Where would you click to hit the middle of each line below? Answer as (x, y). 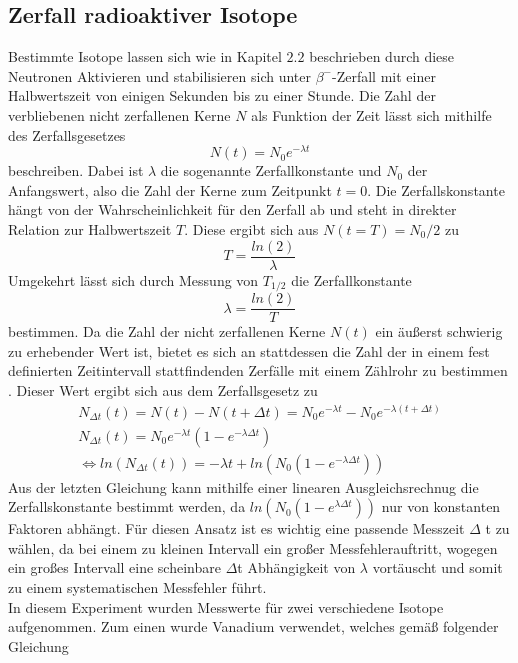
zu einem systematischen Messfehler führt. (137, 587)
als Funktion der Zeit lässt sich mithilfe (371, 114)
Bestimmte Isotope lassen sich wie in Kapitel (145, 56)
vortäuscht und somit (437, 567)
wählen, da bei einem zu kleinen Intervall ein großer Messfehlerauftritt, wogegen (253, 547)
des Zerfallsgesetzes (67, 134)
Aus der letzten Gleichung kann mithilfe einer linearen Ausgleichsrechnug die (243, 486)
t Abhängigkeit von (296, 567)
